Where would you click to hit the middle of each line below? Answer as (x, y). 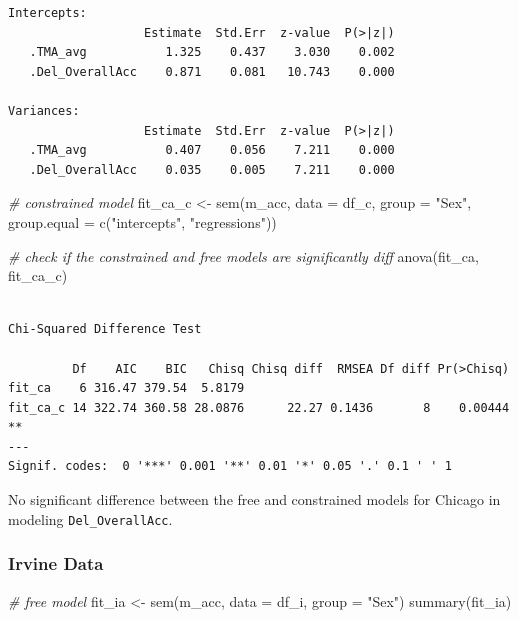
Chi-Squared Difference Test (105, 329)
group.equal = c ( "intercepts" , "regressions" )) (142, 221)
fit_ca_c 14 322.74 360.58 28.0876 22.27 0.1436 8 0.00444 (259, 407)
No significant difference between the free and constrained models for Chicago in (254, 499)
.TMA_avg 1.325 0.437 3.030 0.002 (212, 52)
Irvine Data (56, 563)
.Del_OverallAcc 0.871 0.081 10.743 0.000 (212, 71)
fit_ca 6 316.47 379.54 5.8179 (126, 388)
